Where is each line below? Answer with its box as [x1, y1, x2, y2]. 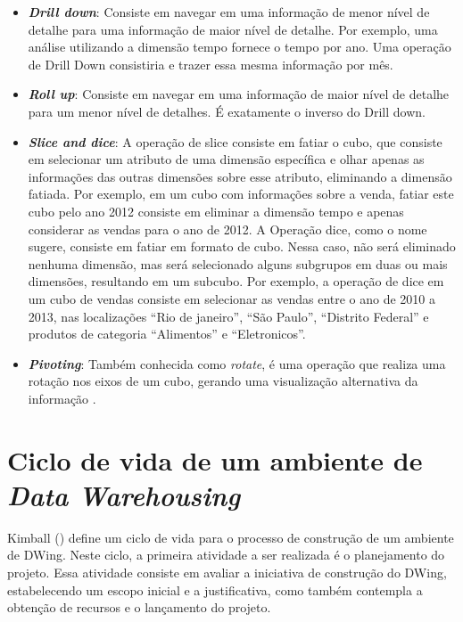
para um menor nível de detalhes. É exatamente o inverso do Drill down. [28, 102, 426, 120]
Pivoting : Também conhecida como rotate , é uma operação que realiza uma [28, 354, 446, 372]
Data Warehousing [7, 476, 241, 513]
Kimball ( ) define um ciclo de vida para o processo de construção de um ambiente [7, 528, 454, 546]
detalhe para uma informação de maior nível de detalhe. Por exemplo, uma [28, 20, 438, 38]
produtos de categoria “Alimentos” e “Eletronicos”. [28, 324, 306, 343]
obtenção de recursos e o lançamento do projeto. [7, 598, 271, 617]
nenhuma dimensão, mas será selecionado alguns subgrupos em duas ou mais [28, 254, 448, 273]
